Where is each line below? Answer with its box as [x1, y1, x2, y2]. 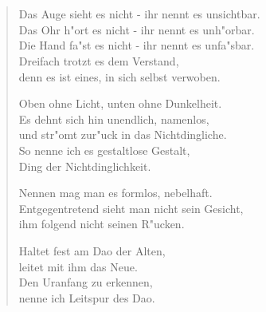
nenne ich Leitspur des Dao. [18, 289, 155, 306]
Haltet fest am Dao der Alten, [18, 242, 166, 259]
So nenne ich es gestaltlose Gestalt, [18, 141, 190, 158]
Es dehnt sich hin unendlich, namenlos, [18, 110, 209, 127]
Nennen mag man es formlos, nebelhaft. [18, 184, 213, 201]
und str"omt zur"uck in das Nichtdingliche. [18, 126, 227, 143]
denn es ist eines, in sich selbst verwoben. [18, 68, 221, 85]
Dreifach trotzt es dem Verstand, [18, 52, 179, 69]
